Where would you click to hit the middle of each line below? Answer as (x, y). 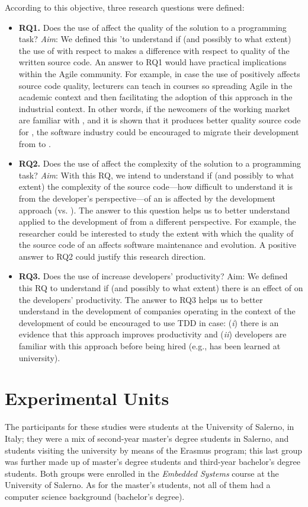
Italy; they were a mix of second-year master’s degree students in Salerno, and (147, 438)
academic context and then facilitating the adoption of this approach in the (155, 97)
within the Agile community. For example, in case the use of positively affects (159, 73)
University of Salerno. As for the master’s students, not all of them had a (138, 485)
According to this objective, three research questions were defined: (125, 7)
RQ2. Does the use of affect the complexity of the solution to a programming (160, 163)
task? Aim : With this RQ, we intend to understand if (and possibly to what (156, 175)
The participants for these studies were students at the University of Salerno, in (150, 427)
